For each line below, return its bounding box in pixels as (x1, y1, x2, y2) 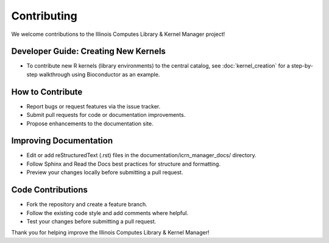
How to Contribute (11, 86, 83, 97)
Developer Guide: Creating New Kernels (11, 46, 166, 57)
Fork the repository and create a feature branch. (26, 201, 147, 208)
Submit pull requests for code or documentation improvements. (26, 111, 186, 119)
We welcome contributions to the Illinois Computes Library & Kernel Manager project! (11, 30, 225, 38)
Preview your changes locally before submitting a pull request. (26, 169, 183, 176)
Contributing (11, 9, 77, 23)
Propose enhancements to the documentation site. (26, 119, 154, 127)
